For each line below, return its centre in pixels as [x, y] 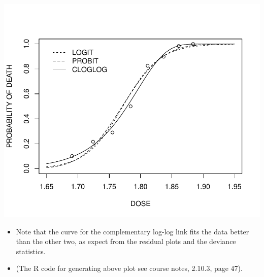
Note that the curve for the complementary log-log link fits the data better [133, 231]
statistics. [31, 251]
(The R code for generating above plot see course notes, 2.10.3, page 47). [129, 268]
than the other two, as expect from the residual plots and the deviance [126, 241]
